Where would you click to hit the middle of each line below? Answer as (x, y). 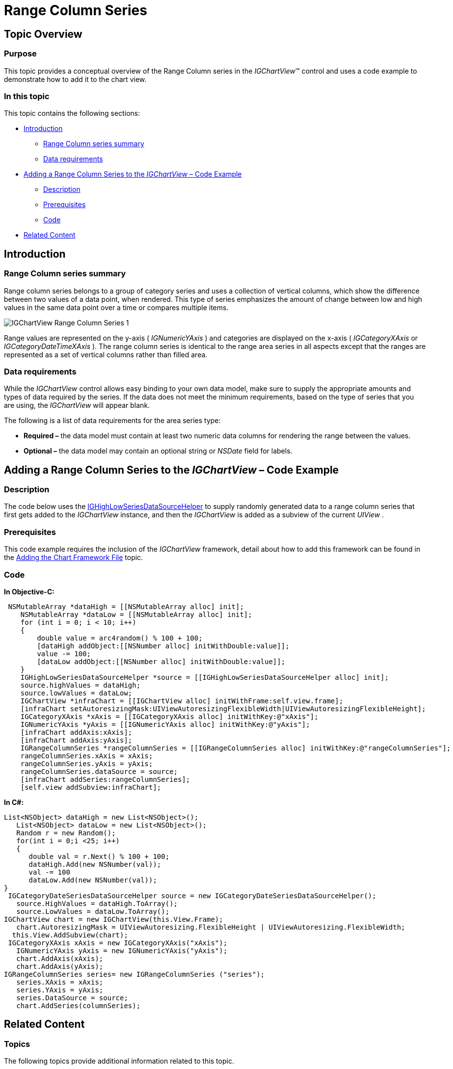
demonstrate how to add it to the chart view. (75, 79)
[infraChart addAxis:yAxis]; (76, 740)
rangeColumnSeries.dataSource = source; (99, 771)
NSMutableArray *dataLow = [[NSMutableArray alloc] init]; (136, 614)
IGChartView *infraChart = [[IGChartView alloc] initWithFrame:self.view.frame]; (182, 701)
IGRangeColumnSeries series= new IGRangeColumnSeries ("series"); (134, 974)
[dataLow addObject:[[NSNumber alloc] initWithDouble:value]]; (161, 661)
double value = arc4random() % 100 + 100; (120, 638)
